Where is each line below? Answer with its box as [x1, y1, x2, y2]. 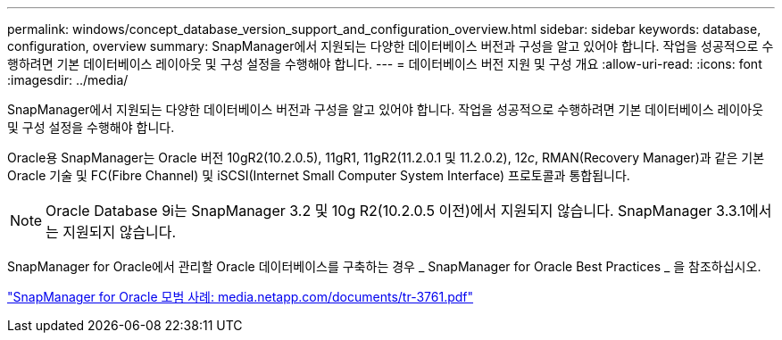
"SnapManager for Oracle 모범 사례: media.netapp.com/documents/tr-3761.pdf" [7, 289, 474, 304]
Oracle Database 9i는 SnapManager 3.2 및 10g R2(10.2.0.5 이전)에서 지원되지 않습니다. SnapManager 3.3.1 [46, 202, 746, 220]
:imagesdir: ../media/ [7, 72, 129, 87]
